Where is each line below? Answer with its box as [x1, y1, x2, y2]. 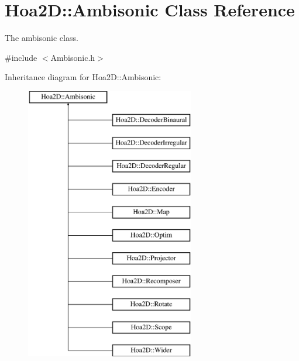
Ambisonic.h [50, 51, 95, 63]
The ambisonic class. [5, 32, 78, 44]
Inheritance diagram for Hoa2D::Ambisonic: [5, 71, 161, 83]
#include [5, 51, 37, 63]
